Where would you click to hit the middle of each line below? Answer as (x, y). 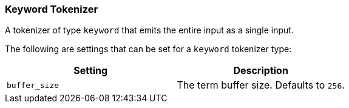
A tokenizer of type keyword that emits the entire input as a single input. (149, 30)
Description (261, 71)
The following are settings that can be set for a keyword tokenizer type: (148, 49)
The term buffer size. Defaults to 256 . (261, 85)
